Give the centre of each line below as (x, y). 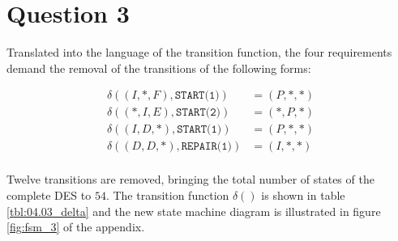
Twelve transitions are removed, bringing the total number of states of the (190, 179)
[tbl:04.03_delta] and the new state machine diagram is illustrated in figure (194, 211)
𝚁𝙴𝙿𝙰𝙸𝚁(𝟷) (207, 147)
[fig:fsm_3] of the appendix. (76, 227)
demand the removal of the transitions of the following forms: (159, 68)
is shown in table (303, 195)
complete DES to (49, 195)
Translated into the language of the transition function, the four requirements (199, 52)
